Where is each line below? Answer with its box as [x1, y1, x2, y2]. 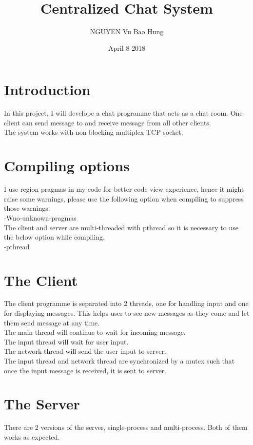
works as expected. [4, 431, 60, 442]
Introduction [4, 80, 91, 100]
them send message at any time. [4, 317, 100, 327]
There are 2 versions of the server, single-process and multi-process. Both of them [4, 422, 248, 432]
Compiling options [4, 156, 130, 176]
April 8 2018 [108, 42, 145, 53]
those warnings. [4, 203, 50, 213]
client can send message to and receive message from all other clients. [4, 117, 211, 127]
